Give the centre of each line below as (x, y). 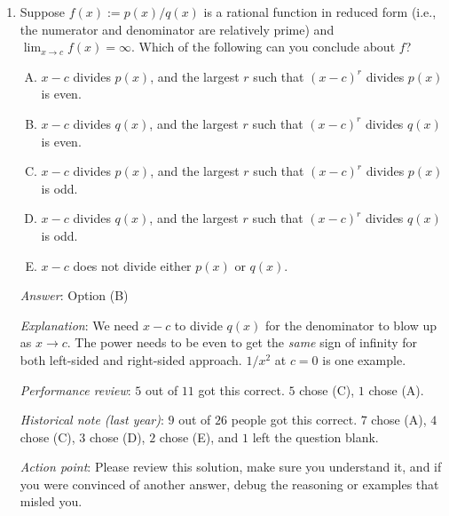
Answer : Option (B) (74, 295)
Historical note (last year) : (92, 420)
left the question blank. (315, 437)
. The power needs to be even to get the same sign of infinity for (242, 342)
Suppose (43, 12)
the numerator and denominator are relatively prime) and (177, 29)
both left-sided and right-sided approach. (131, 359)
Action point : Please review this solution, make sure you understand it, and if (231, 467)
